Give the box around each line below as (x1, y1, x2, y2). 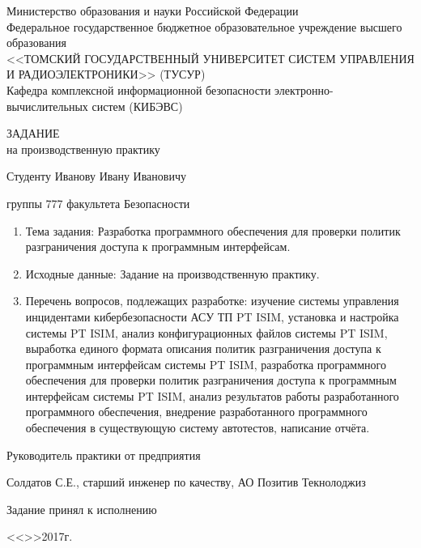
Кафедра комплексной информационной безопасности (6, 81, 271, 98)
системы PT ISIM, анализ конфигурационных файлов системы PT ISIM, (25, 324, 388, 341)
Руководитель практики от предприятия (6, 446, 201, 463)
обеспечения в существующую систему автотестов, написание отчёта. (25, 419, 370, 436)
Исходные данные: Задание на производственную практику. (25, 265, 320, 282)
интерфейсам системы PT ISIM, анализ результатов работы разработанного (25, 387, 399, 404)
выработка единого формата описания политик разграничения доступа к (25, 340, 381, 357)
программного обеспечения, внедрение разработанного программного (25, 403, 368, 420)
